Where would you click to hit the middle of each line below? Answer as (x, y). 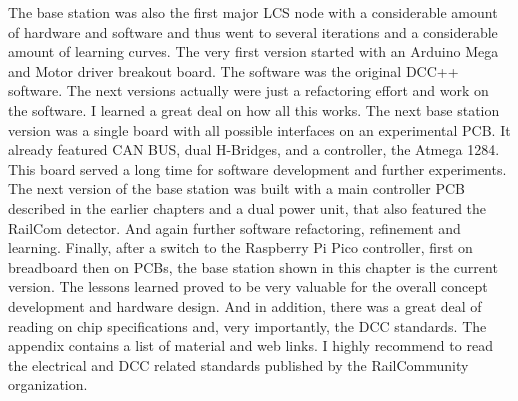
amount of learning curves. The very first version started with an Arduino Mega (253, 51)
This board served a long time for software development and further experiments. (257, 168)
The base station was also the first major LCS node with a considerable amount (253, 12)
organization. (48, 384)
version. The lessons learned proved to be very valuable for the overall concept (248, 286)
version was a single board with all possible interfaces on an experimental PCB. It (259, 129)
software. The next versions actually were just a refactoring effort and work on (248, 90)
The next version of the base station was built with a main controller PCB (236, 188)
